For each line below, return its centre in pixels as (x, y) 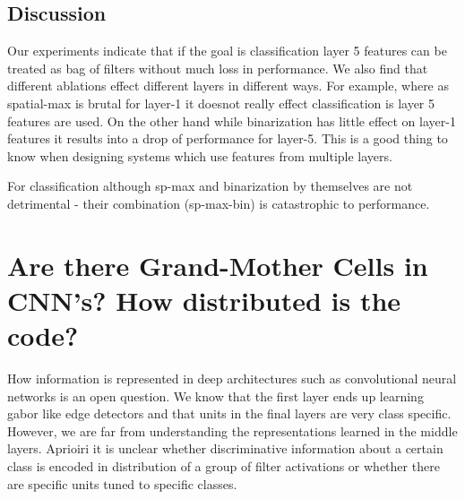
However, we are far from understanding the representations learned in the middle (232, 430)
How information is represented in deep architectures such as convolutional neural (232, 379)
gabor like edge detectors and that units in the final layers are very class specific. (229, 413)
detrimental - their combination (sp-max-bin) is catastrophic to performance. (219, 203)
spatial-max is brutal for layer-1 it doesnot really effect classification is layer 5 (221, 103)
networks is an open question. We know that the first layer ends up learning (215, 396)
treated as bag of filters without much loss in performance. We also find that (218, 68)
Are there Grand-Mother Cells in (218, 265)
